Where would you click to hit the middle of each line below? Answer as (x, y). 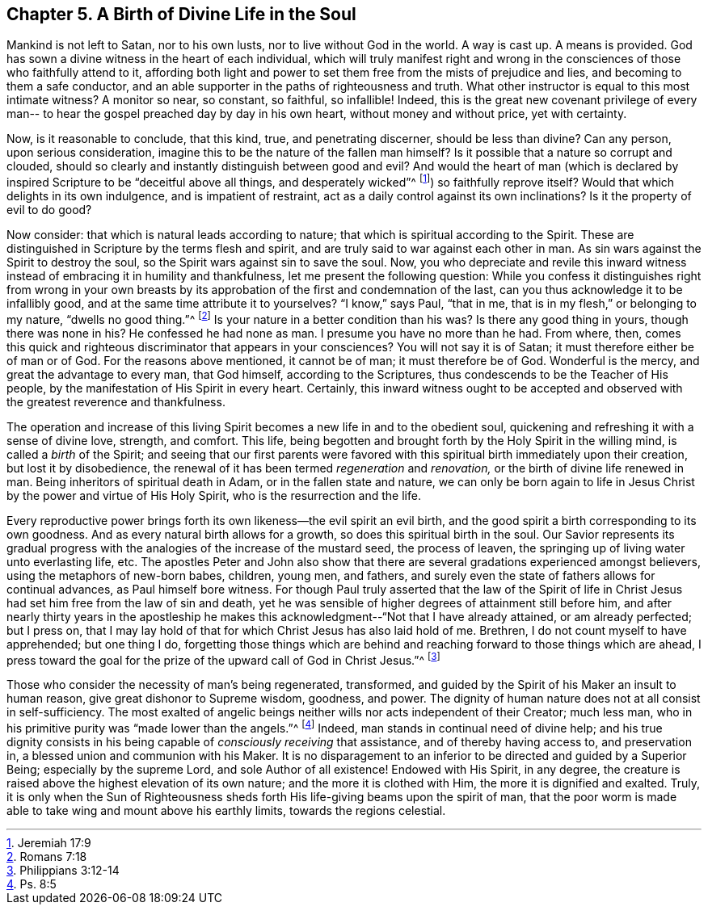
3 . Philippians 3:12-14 (63, 871)
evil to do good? (49, 210)
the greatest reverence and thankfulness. (116, 401)
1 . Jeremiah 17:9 (49, 843)
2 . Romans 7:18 (47, 857)
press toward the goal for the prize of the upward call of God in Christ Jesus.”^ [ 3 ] (223, 659)
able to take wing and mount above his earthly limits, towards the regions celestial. (226, 811)
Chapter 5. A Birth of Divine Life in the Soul (181, 14)
